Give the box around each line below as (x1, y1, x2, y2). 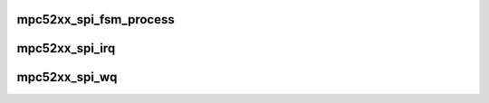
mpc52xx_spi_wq (16, 70, 118, 85)
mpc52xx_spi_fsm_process (16, 12, 176, 27)
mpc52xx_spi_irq (16, 41, 116, 56)
